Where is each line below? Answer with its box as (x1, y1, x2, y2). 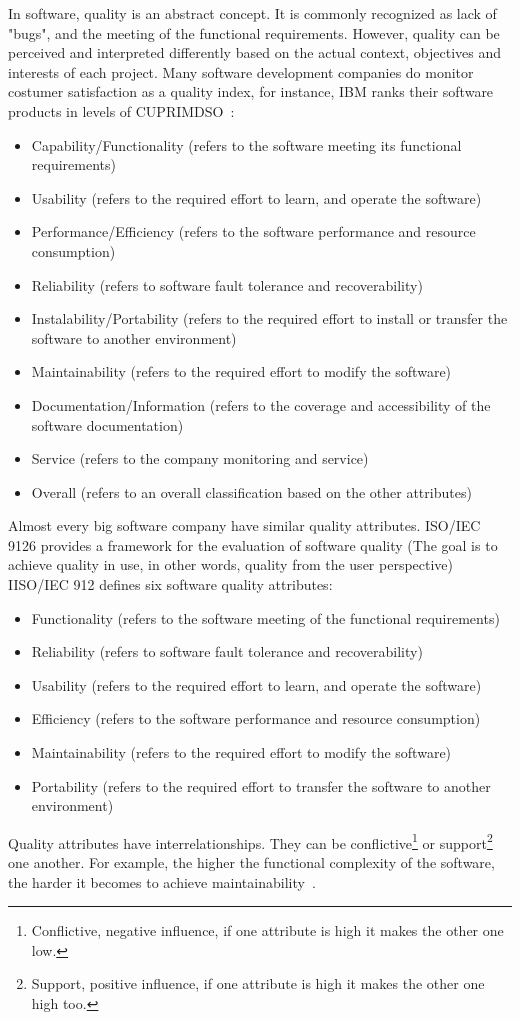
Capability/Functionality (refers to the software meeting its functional (31, 134, 462, 155)
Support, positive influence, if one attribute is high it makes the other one (31, 973, 485, 994)
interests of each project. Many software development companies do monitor (8, 61, 474, 82)
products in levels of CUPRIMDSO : (8, 100, 235, 121)
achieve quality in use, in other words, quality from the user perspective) (8, 554, 454, 575)
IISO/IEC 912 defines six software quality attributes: (8, 574, 333, 595)
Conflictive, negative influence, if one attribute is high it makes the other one (31, 920, 504, 941)
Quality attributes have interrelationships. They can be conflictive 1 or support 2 (8, 829, 493, 853)
